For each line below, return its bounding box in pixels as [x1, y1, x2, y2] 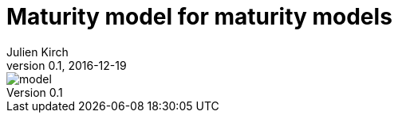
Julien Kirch [6, 44, 69, 59]
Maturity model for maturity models [6, 3, 392, 30]
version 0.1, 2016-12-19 [6, 58, 127, 72]
